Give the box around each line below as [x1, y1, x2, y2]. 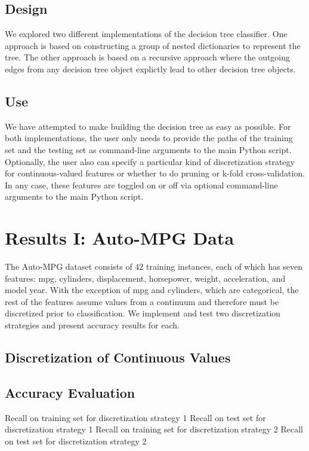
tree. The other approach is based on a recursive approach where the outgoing [5, 51, 291, 63]
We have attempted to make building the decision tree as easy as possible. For [5, 120, 291, 132]
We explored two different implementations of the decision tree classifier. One [5, 28, 288, 40]
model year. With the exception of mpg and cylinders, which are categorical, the [5, 284, 299, 296]
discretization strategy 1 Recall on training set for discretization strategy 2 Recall [5, 423, 303, 435]
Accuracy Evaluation [5, 383, 135, 401]
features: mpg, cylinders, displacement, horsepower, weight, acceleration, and [5, 272, 286, 284]
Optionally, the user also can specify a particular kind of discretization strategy [5, 155, 295, 167]
